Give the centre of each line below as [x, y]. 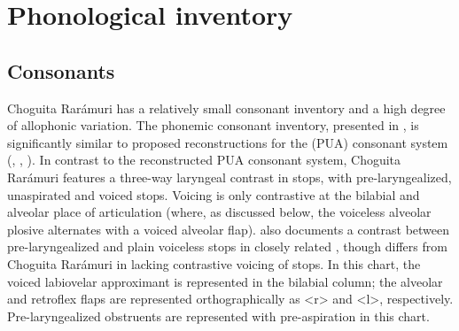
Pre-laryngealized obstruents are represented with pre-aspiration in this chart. [218, 316]
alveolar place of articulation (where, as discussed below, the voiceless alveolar [219, 212]
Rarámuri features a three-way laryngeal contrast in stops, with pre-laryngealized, [229, 177]
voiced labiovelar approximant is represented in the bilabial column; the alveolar [225, 281]
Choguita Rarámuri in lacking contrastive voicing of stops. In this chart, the [214, 263]
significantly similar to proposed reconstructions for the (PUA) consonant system [228, 142]
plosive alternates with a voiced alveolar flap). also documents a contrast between [229, 229]
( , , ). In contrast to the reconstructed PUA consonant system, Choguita [204, 160]
